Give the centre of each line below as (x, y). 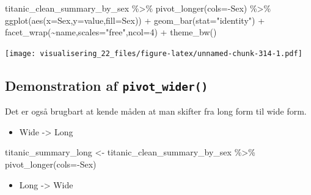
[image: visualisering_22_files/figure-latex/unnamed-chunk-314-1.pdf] (154, 53)
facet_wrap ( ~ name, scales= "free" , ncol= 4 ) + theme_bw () (111, 32)
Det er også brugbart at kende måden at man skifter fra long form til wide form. (156, 111)
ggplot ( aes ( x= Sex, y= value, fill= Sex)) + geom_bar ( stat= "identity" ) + (135, 20)
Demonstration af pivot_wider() (107, 85)
